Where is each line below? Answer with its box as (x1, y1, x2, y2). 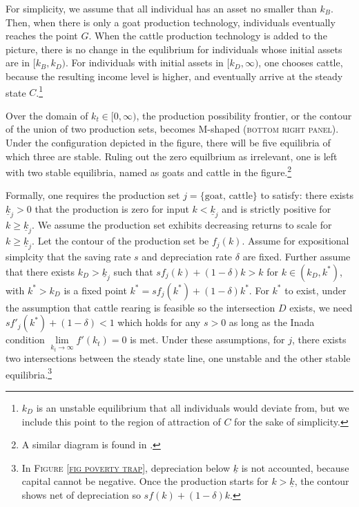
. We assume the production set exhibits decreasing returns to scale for (32, 218, 332, 232)
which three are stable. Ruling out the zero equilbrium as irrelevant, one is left (6, 149, 338, 163)
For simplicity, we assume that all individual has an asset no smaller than (6, 1, 317, 15)
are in (6, 55, 30, 70)
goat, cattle (204, 191, 253, 202)
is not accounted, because (241, 460, 349, 475)
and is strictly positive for (222, 202, 331, 216)
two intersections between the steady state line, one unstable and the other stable (6, 351, 351, 365)
